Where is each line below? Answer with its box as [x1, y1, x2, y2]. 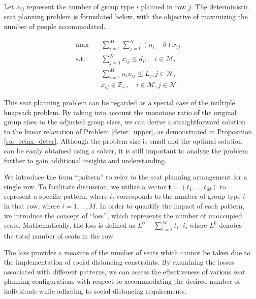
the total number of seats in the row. [4, 231, 115, 241]
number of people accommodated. [4, 21, 106, 31]
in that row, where [4, 201, 60, 211]
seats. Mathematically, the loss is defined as [4, 220, 135, 230]
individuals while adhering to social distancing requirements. [4, 286, 187, 296]
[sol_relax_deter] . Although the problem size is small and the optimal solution [4, 136, 242, 146]
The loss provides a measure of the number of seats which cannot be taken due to [4, 247, 251, 257]
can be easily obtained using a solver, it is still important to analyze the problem [4, 146, 248, 156]
